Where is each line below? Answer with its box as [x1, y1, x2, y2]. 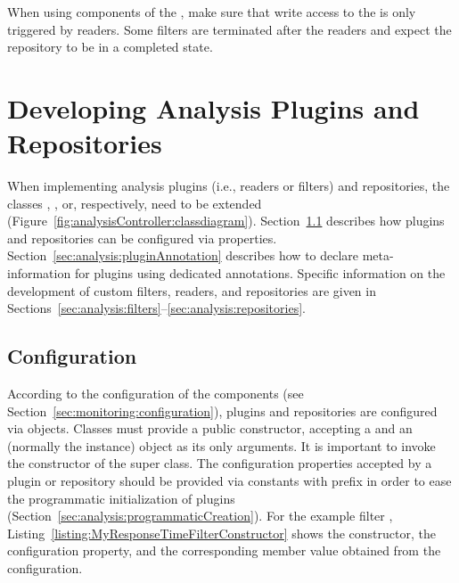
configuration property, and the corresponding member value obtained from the [7, 541, 441, 560]
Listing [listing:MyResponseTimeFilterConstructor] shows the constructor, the [7, 523, 436, 542]
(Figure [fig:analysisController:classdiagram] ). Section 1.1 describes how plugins [7, 211, 445, 230]
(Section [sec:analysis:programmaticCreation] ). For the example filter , [7, 506, 393, 525]
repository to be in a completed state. [7, 37, 213, 56]
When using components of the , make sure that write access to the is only [7, 3, 416, 21]
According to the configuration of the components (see [7, 384, 304, 403]
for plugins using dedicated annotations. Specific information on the [74, 264, 446, 283]
